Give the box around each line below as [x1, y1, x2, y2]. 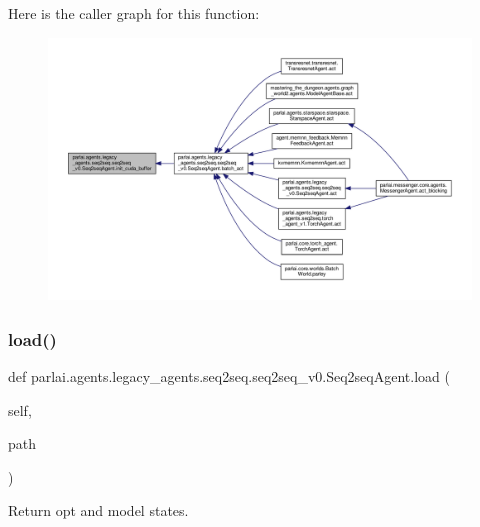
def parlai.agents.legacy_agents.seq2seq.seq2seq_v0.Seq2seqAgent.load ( [8, 365, 450, 386]
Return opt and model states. [8, 500, 189, 521]
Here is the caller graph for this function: [8, 3, 260, 23]
